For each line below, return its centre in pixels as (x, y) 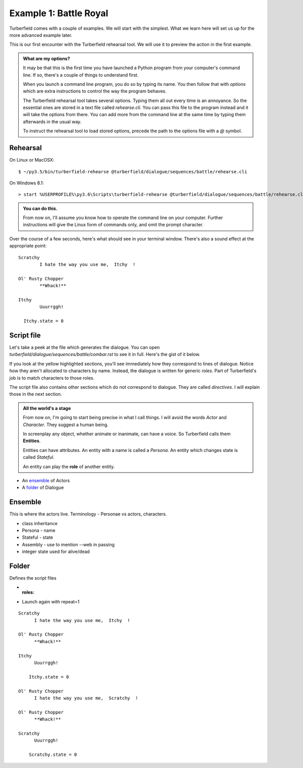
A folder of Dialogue (43, 488)
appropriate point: (28, 246)
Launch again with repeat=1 (51, 601)
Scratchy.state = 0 (53, 755)
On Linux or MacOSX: (32, 160)
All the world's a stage (47, 408)
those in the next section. (36, 394)
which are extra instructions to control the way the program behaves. (95, 91)
